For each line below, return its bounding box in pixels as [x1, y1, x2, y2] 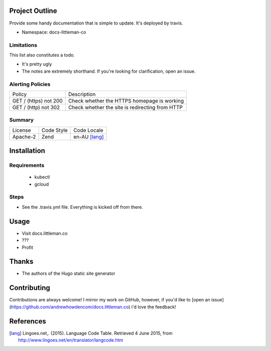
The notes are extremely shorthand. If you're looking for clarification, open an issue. [22, 68, 196, 74]
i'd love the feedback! [131, 303, 177, 310]
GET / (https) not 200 [12, 97, 63, 104]
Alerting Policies [9, 81, 51, 88]
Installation [9, 147, 45, 155]
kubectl [34, 174, 50, 180]
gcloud [34, 181, 49, 187]
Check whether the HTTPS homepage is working [68, 97, 184, 104]
